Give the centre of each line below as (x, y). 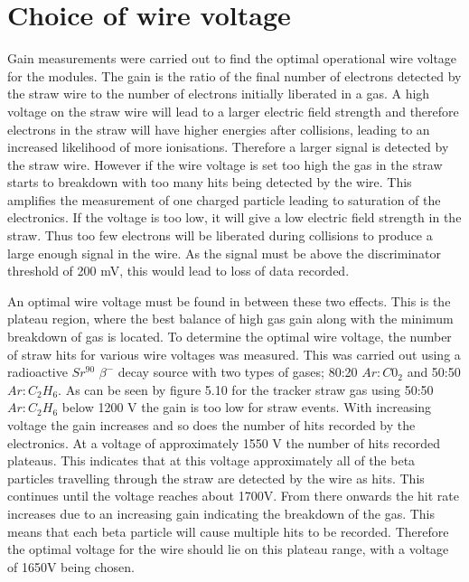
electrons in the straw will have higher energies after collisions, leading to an (219, 129)
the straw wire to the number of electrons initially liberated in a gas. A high (219, 94)
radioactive (38, 372)
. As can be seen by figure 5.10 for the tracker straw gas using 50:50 (246, 389)
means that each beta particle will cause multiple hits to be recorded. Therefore (228, 531)
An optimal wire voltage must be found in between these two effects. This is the (229, 300)
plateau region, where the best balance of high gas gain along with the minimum (230, 319)
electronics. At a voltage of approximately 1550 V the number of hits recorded (224, 442)
